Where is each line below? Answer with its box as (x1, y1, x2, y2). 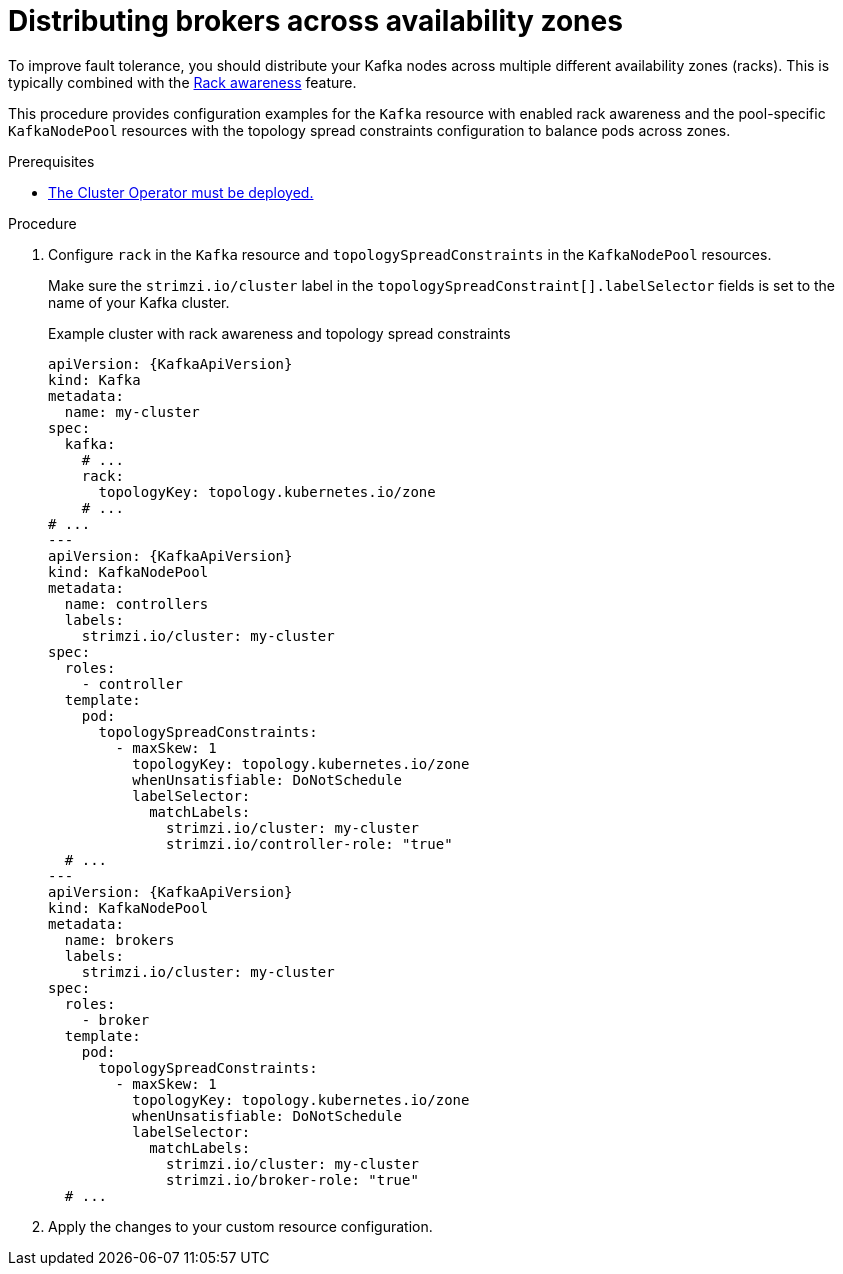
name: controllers (64, 595, 209, 612)
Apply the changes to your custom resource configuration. (48, 1217, 433, 1235)
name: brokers (64, 931, 175, 948)
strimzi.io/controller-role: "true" (166, 835, 453, 852)
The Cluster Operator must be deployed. (48, 183, 314, 201)
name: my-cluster (64, 403, 200, 420)
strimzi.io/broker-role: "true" (166, 1171, 419, 1188)
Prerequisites (8, 152, 95, 170)
